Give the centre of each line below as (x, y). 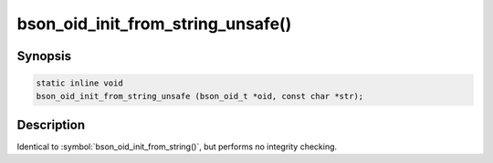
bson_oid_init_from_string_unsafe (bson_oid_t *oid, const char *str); (200, 96)
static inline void (79, 83)
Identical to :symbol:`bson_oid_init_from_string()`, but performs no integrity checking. (177, 147)
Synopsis (44, 56)
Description (51, 124)
